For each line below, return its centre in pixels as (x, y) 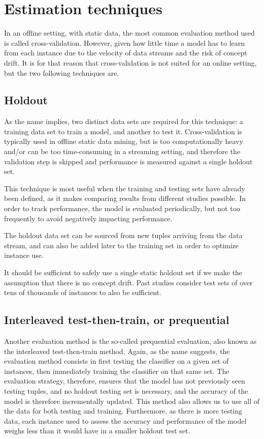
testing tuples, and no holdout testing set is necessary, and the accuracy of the (126, 390)
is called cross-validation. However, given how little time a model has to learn (125, 42)
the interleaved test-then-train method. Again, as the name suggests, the (117, 351)
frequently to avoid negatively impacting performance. (88, 218)
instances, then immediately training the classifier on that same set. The (117, 371)
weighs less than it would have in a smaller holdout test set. (97, 431)
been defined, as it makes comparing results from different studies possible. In (125, 198)
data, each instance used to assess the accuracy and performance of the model (125, 420)
